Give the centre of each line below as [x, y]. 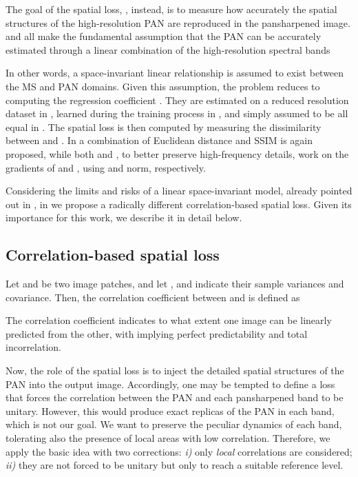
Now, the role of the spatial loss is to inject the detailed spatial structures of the [175, 371]
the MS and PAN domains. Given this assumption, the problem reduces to [163, 86]
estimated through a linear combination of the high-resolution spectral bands [168, 49]
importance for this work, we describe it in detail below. [124, 217]
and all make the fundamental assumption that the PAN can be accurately [164, 36]
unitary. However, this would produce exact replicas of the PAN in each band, [170, 410]
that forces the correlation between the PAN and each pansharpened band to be [175, 397]
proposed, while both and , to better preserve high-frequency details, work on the [177, 153]
